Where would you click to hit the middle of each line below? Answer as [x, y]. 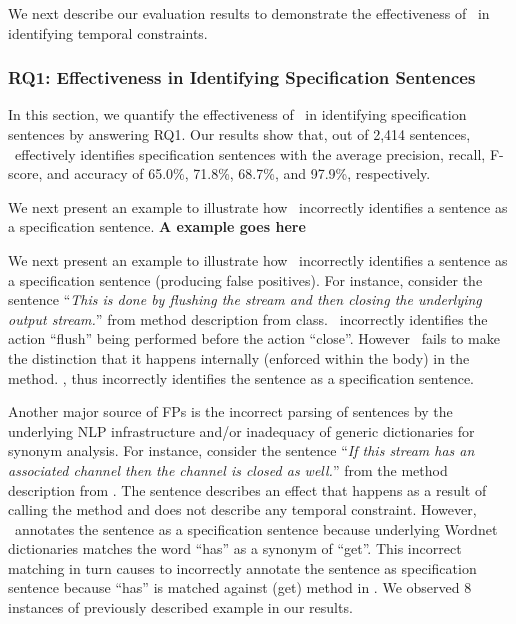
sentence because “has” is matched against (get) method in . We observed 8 [240, 587]
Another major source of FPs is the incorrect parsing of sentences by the [230, 411]
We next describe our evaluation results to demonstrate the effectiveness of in [249, 13]
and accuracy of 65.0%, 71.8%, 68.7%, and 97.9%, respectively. [238, 173]
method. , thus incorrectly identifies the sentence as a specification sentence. [241, 377]
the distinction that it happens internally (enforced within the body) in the [239, 357]
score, [25, 173]
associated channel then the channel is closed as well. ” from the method [228, 469]
